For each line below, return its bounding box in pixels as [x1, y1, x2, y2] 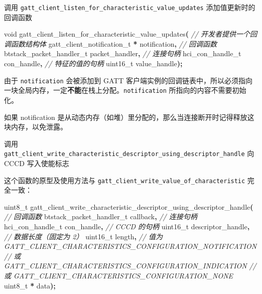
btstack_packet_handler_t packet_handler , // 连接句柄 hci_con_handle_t [4, 48, 241, 59]
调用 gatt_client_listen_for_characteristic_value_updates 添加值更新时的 [4, 2, 255, 12]
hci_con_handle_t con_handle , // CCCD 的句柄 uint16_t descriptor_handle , [4, 221, 250, 231]
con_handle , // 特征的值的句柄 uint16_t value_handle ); [4, 58, 183, 69]
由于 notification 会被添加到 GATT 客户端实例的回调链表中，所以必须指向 [4, 75, 253, 85]
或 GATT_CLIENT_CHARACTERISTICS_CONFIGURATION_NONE [4, 270, 233, 280]
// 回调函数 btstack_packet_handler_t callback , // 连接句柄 [4, 211, 197, 222]
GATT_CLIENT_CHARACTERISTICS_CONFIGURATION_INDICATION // [4, 260, 256, 271]
